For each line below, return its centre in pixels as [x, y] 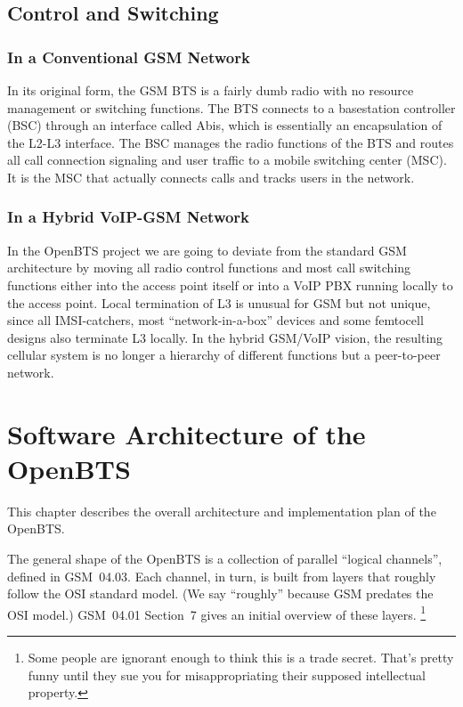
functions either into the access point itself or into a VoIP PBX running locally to [230, 284]
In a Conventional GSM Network [129, 57]
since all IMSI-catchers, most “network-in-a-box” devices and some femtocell [215, 320]
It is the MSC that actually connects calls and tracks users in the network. [211, 177]
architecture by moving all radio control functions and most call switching [209, 268]
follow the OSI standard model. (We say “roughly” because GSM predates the [220, 593]
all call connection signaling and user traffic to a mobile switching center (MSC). [227, 160]
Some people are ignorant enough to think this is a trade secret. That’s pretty [241, 658]
